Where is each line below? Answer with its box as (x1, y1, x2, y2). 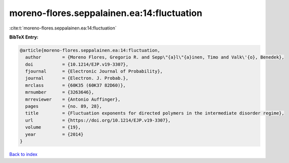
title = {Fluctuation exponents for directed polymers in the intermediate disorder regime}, (25, 110, 284, 116)
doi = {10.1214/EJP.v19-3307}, (25, 61, 129, 67)
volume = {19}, (25, 124, 81, 130)
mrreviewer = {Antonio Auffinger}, (25, 96, 120, 102)
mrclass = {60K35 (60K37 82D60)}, (25, 82, 126, 88)
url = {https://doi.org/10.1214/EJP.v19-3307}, (25, 117, 171, 123)
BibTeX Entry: (9, 34, 39, 40)
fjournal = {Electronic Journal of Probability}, (25, 68, 163, 74)
